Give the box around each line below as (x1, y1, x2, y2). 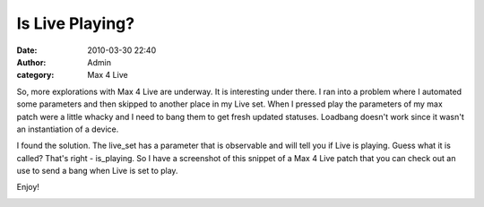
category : (16, 70, 55, 81)
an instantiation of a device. (16, 124, 119, 134)
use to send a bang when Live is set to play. (16, 166, 178, 177)
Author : (16, 56, 47, 67)
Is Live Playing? (16, 13, 134, 33)
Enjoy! (16, 182, 40, 193)
